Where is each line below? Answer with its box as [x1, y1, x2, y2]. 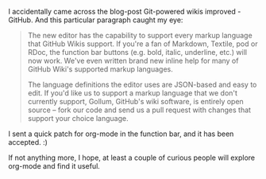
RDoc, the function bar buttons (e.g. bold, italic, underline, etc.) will [27, 48, 248, 56]
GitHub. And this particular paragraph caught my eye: [8, 15, 183, 25]
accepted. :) [8, 138, 48, 146]
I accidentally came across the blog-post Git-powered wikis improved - [8, 7, 241, 16]
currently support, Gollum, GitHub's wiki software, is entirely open [27, 97, 244, 106]
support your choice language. [27, 114, 129, 123]
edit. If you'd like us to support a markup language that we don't [27, 88, 238, 98]
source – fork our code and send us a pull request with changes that [27, 105, 252, 115]
